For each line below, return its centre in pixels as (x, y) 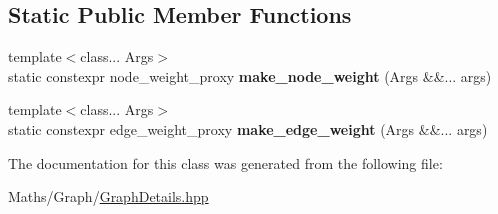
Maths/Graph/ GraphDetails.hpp (108, 196)
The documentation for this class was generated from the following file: (225, 162)
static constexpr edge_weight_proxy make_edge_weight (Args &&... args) (248, 128)
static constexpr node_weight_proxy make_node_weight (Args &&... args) (250, 75)
